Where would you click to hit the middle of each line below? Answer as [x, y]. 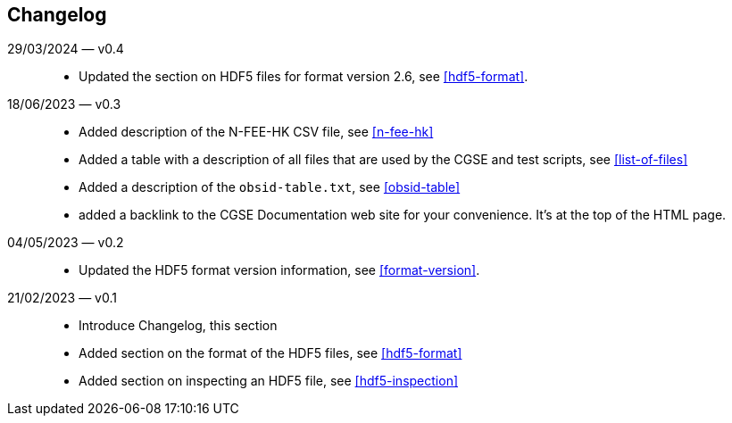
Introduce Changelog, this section [178, 326]
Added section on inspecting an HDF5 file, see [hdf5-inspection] [269, 381]
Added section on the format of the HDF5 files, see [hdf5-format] [270, 353]
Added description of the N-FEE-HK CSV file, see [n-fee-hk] [256, 132]
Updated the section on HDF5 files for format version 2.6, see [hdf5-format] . [304, 77]
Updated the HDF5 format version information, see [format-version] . [279, 270]
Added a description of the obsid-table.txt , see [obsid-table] [270, 187]
